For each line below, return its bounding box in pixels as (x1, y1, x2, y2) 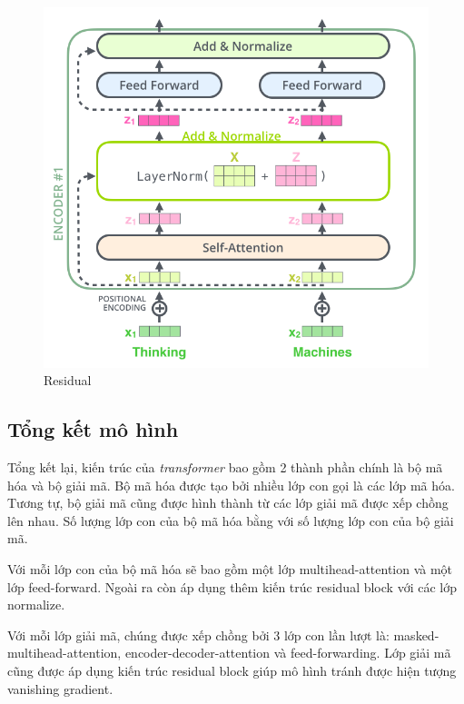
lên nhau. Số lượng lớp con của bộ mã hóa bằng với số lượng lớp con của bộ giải (7, 511, 454, 530)
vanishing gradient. (7, 679, 114, 698)
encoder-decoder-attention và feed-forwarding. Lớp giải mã (124, 643, 451, 662)
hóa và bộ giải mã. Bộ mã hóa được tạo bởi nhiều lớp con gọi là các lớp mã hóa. (7, 475, 455, 494)
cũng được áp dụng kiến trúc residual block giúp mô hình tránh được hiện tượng (7, 660, 457, 679)
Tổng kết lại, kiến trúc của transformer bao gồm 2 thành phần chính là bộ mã (7, 457, 443, 476)
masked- (393, 625, 439, 644)
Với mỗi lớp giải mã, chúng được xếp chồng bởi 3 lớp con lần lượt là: (7, 625, 390, 644)
